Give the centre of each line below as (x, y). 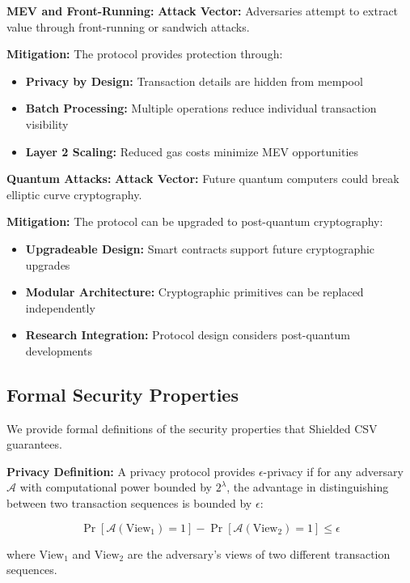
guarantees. (34, 444)
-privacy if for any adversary (333, 471)
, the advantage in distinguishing (308, 487)
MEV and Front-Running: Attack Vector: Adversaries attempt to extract (203, 11)
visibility (47, 123)
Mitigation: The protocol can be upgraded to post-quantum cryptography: (195, 221)
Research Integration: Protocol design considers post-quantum (188, 335)
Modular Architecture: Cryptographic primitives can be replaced (194, 292)
